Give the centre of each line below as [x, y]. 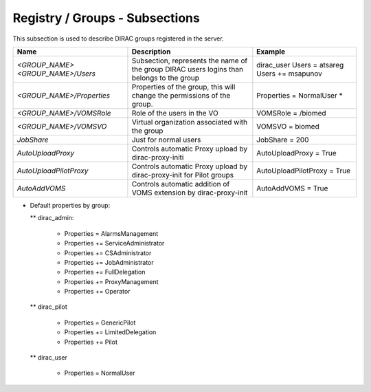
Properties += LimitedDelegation [110, 332]
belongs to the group [165, 78]
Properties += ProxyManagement [111, 281]
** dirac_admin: [52, 218]
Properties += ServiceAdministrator [114, 243]
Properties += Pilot [91, 342]
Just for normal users [166, 140]
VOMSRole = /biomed [291, 113]
